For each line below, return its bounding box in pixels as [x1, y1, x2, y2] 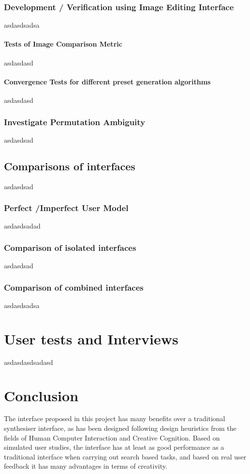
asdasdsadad [4, 221, 41, 231]
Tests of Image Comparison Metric [4, 39, 122, 49]
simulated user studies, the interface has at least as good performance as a [4, 442, 224, 452]
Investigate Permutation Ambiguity [4, 115, 146, 128]
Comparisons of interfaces [4, 158, 135, 173]
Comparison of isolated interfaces [4, 241, 136, 253]
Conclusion [4, 385, 79, 405]
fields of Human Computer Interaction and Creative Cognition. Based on [4, 432, 220, 442]
